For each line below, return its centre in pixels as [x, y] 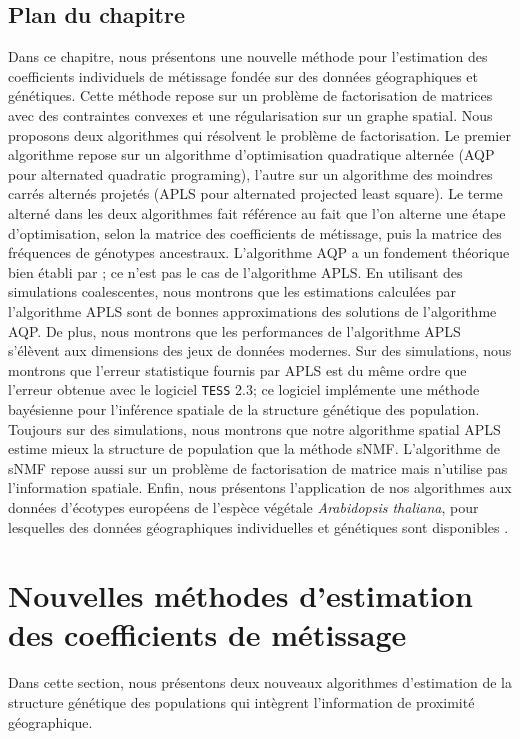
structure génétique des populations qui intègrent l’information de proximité [241, 702]
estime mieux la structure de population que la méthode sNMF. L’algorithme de [254, 448]
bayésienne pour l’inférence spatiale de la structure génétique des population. [244, 408]
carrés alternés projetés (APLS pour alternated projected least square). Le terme [255, 193]
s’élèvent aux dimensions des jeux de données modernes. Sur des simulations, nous [260, 350]
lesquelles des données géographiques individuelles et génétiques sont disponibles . [258, 526]
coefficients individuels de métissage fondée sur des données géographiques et [243, 75]
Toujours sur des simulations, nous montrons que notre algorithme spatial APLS [254, 428]
